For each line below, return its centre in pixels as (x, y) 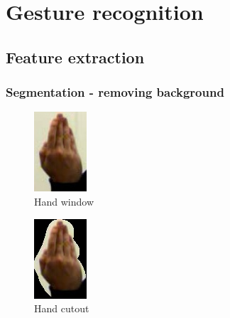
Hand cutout (62, 308)
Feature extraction (75, 57)
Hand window (64, 201)
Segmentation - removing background (115, 92)
